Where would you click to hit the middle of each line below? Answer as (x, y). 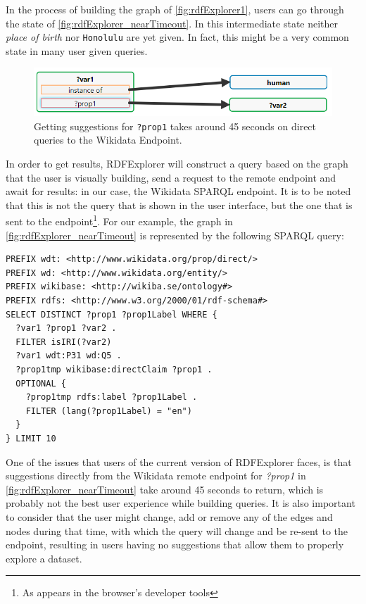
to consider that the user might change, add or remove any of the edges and (169, 516)
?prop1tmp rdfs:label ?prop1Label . (112, 397)
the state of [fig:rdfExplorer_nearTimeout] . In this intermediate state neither (172, 23)
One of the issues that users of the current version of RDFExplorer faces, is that (179, 461)
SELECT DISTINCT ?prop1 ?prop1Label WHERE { (112, 314)
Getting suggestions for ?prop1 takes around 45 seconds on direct (175, 126)
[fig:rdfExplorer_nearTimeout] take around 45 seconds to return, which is (165, 489)
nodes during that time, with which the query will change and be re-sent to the (177, 530)
